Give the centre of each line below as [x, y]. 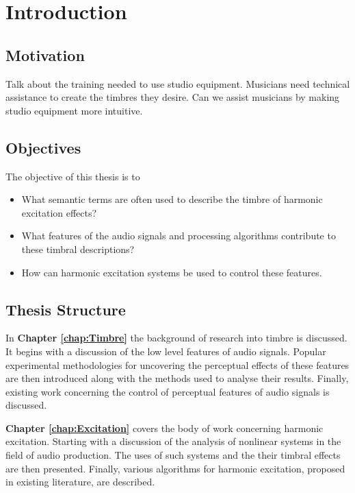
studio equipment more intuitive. [74, 110]
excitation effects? [59, 212]
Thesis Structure [66, 309]
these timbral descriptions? [78, 249]
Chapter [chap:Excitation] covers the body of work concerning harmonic [165, 428]
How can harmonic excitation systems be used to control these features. [172, 272]
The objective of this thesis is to [73, 176]
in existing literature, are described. [80, 482]
